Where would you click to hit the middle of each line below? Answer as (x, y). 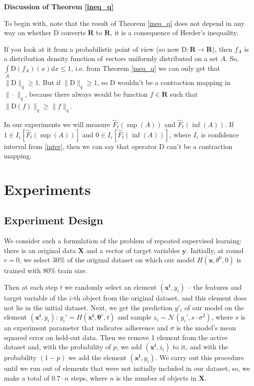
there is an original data (40, 250)
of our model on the (214, 307)
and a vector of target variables (133, 250)
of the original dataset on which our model (131, 260)
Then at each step (31, 287)
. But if (50, 82)
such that (184, 94)
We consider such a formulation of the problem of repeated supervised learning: (123, 241)
